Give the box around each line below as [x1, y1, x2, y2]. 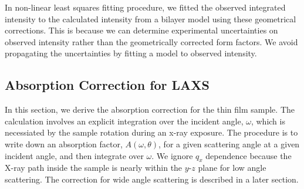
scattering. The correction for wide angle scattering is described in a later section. [5, 173, 299, 185]
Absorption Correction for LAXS [5, 76, 210, 94]
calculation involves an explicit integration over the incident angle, [5, 114, 244, 127]
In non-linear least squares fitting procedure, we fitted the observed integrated [5, 1, 286, 13]
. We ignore [151, 149, 193, 161]
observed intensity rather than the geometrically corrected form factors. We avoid [5, 35, 298, 48]
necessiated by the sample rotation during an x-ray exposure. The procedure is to [5, 126, 298, 139]
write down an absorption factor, [5, 137, 123, 150]
